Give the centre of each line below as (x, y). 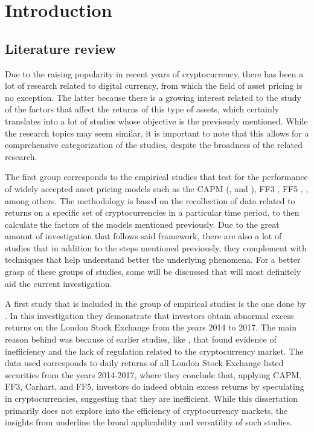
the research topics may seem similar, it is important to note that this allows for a (157, 133)
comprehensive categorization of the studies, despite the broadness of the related (154, 145)
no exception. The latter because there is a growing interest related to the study (153, 97)
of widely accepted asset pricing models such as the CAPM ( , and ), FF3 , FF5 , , (157, 188)
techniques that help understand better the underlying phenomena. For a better (153, 260)
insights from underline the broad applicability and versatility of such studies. (149, 422)
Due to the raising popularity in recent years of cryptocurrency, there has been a (154, 73)
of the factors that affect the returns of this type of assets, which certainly (142, 109)
